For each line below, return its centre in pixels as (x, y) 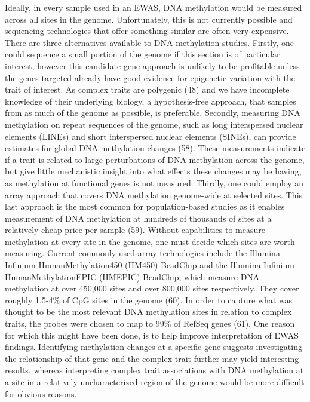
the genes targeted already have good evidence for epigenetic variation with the (150, 77)
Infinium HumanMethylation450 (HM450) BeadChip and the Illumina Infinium (150, 265)
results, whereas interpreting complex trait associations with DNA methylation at (154, 370)
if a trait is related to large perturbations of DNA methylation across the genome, (155, 159)
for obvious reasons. (41, 393)
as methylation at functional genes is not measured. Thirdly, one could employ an (154, 182)
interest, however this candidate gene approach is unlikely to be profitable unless (152, 65)
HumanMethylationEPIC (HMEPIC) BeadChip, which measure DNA (132, 276)
